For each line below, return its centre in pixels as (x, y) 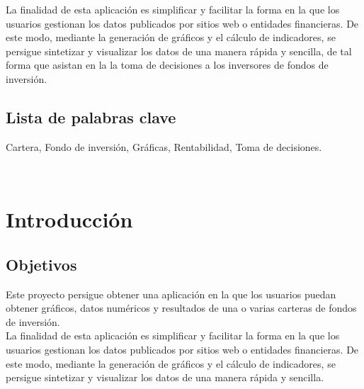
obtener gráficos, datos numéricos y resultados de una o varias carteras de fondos (181, 308)
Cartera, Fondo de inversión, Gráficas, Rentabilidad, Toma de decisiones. (164, 146)
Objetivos (41, 264)
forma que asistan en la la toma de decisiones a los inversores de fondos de (167, 65)
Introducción (69, 219)
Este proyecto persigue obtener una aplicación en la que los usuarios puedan (171, 294)
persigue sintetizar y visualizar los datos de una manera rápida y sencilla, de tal (179, 51)
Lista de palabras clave (91, 117)
